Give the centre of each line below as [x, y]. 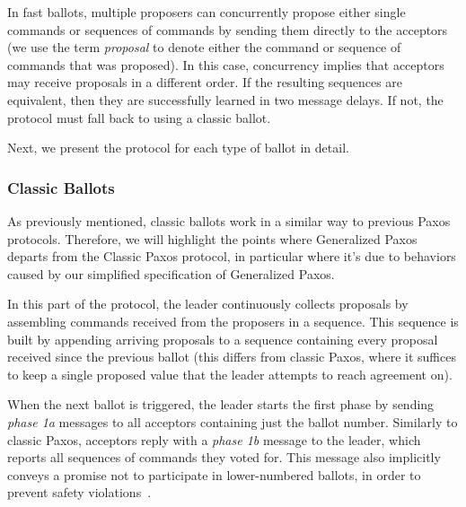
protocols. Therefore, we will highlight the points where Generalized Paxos [212, 238]
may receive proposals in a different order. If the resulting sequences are [205, 82]
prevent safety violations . [79, 492]
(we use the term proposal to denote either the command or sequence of [204, 47]
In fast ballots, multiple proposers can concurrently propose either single [207, 12]
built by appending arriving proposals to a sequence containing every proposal [223, 339]
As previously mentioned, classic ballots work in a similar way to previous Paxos [229, 220]
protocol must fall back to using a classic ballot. [139, 117]
